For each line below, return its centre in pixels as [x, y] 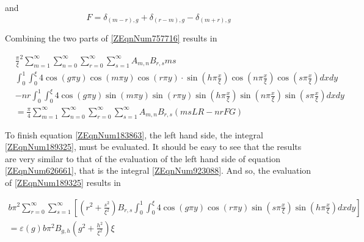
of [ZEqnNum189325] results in [63, 182]
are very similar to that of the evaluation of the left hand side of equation [143, 158]
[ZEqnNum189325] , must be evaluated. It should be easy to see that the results [153, 147]
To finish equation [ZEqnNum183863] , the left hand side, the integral [134, 134]
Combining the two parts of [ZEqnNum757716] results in [111, 38]
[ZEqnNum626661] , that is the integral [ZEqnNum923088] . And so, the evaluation [158, 170]
